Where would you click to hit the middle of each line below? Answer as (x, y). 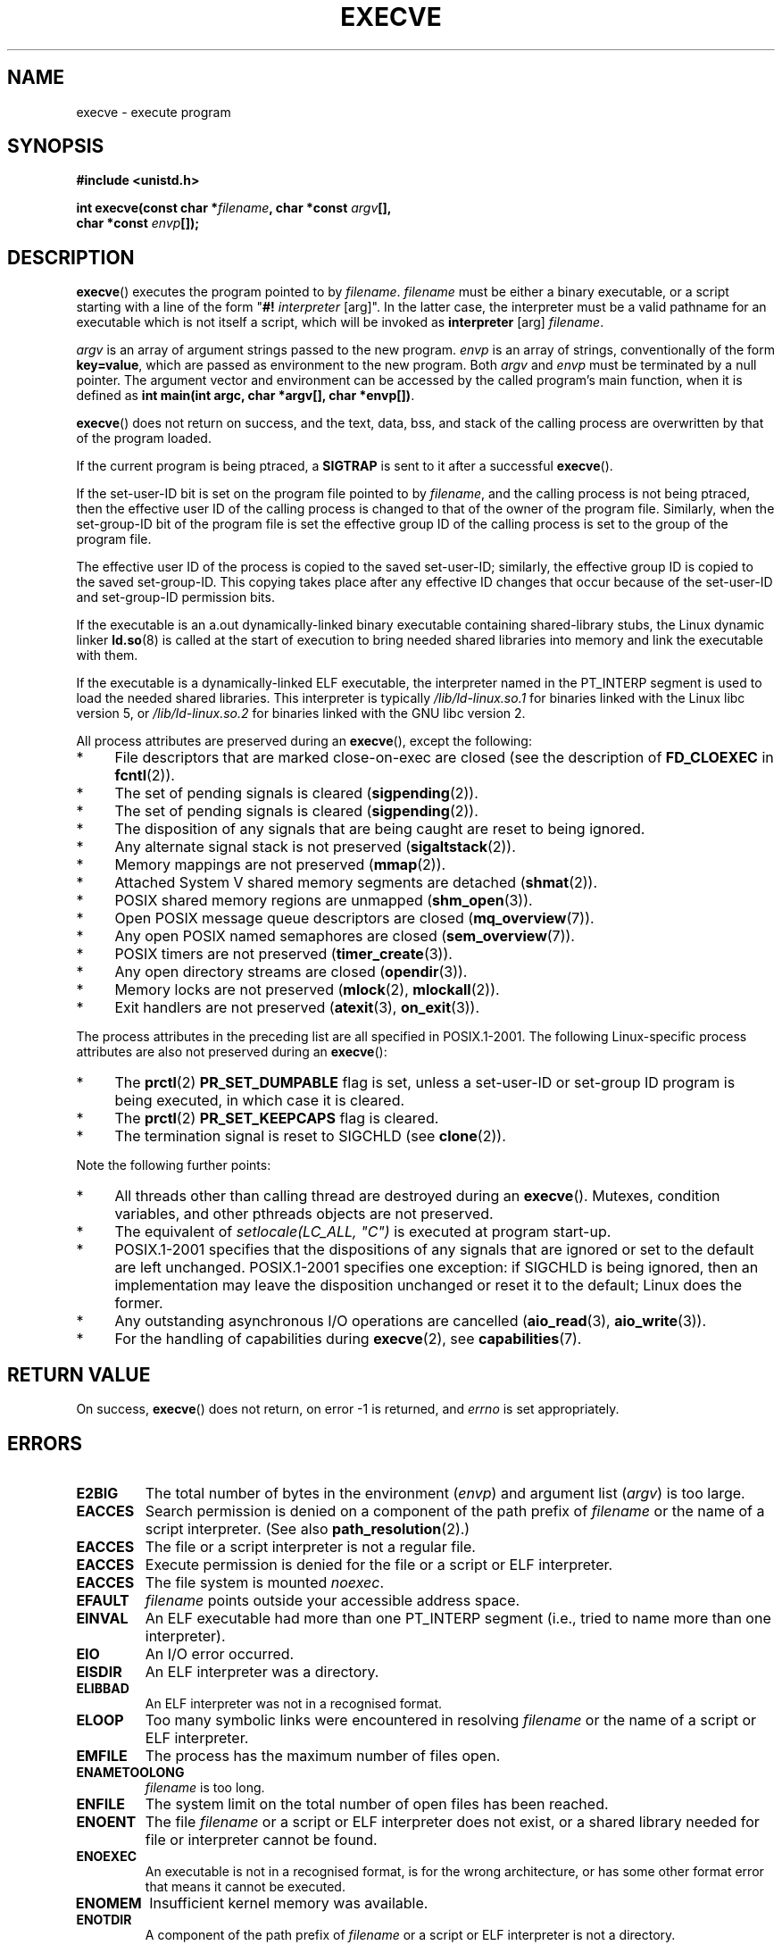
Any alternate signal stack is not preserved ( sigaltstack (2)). (315, 847)
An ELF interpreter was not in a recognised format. (294, 1703)
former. (139, 1303)
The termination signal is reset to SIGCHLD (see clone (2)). (310, 1136)
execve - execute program (154, 112)
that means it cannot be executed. (245, 1886)
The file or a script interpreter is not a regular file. (310, 1546)
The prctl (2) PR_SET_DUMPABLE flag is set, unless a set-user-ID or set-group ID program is (425, 1083)
